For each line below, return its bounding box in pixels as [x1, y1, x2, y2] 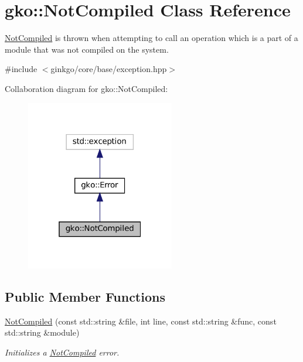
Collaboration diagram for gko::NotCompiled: [5, 82, 168, 94]
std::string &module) [5, 326, 80, 339]
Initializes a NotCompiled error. [5, 346, 120, 358]
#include [5, 63, 38, 75]
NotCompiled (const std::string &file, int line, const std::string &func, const [5, 315, 277, 327]
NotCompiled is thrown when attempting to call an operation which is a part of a [5, 32, 298, 44]
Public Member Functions [5, 287, 165, 305]
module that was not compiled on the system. [5, 43, 169, 55]
